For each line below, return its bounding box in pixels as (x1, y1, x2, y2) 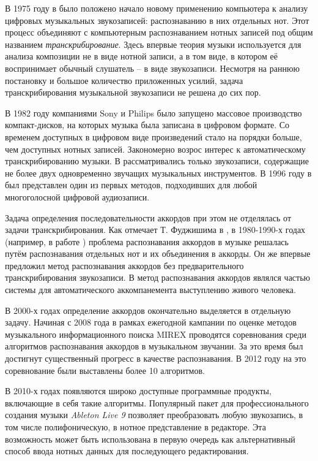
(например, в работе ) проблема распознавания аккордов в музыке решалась (5, 235, 289, 248)
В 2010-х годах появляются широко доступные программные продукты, (5, 384, 272, 397)
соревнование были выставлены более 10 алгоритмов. (5, 364, 205, 376)
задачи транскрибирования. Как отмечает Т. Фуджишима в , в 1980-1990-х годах (5, 223, 306, 236)
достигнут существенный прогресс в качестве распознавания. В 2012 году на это (5, 352, 306, 365)
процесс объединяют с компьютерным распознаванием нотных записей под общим (5, 26, 313, 39)
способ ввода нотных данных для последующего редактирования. (5, 444, 249, 457)
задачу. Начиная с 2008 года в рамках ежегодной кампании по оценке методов (5, 316, 297, 329)
